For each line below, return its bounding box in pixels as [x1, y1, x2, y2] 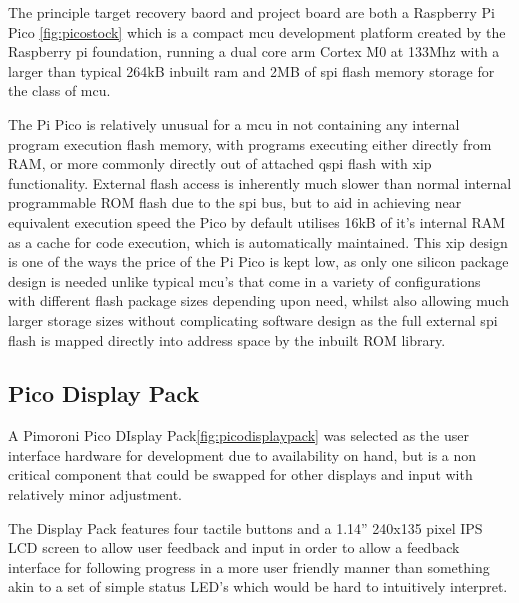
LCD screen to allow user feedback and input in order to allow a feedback [8, 537, 460, 558]
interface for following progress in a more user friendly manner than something [8, 556, 490, 577]
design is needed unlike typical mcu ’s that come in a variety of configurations [8, 270, 481, 291]
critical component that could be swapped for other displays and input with [8, 464, 473, 485]
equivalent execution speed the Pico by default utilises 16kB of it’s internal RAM [8, 211, 506, 232]
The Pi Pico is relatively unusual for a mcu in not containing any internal [8, 113, 460, 134]
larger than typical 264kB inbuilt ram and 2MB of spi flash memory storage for [8, 60, 495, 81]
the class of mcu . [8, 80, 111, 101]
